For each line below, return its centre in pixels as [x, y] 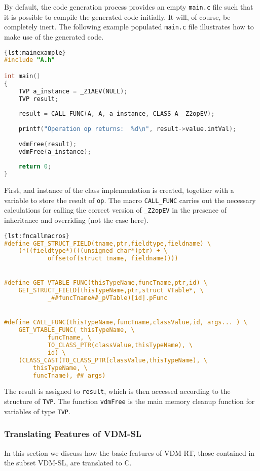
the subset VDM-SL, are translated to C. [68, 463]
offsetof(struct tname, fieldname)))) [113, 259]
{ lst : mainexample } [35, 53]
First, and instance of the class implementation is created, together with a [119, 190]
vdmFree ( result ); [48, 144]
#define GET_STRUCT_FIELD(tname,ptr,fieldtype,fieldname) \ [108, 243]
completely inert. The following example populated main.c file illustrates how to [129, 27]
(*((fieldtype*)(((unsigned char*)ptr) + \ [93, 251]
